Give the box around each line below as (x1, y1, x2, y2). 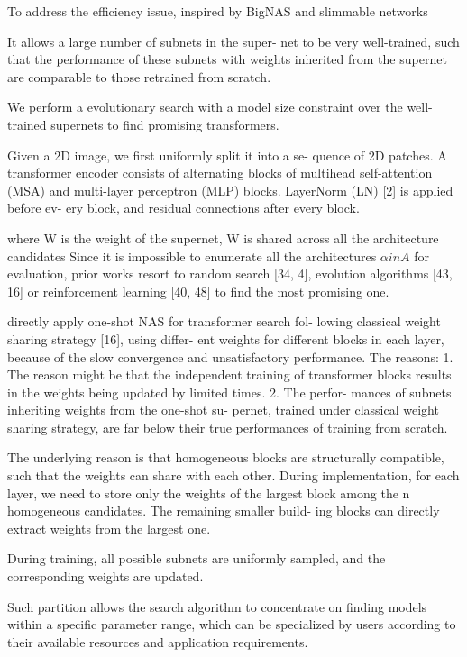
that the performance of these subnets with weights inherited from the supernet (7, 50, 447, 68)
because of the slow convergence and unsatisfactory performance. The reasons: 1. (7, 347, 453, 366)
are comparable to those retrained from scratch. (7, 67, 271, 86)
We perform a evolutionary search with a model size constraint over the (7, 97, 403, 116)
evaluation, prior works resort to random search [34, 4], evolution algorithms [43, (7, 264, 453, 283)
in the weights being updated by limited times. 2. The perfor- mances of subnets (7, 382, 452, 401)
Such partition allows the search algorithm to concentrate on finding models (7, 597, 427, 616)
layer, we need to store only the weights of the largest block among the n (7, 483, 410, 502)
